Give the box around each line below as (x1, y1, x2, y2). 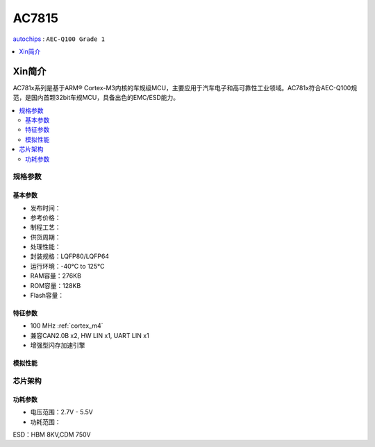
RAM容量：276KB (30, 271, 81, 280)
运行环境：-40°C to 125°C (30, 262, 105, 270)
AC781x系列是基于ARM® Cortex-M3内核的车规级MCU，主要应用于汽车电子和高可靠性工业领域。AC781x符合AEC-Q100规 (12, 83, 358, 92)
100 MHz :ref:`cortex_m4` (30, 321, 103, 330)
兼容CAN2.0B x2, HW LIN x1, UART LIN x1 (30, 331, 149, 339)
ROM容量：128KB (30, 281, 81, 289)
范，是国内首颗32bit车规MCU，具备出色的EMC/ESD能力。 (12, 94, 180, 102)
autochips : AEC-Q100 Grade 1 (12, 35, 106, 43)
